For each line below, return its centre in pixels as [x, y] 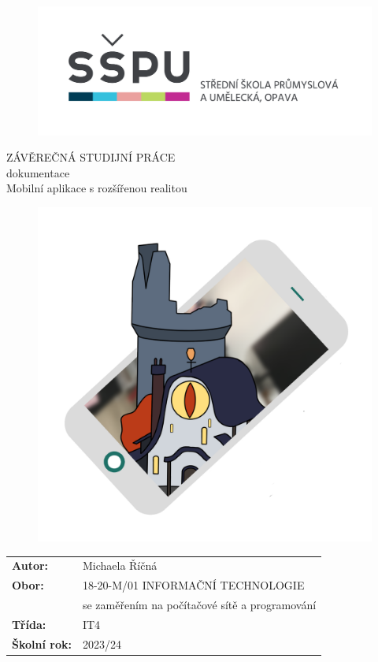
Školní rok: [42, 643]
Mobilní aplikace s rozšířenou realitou [97, 188]
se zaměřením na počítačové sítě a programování [199, 604]
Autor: [30, 565]
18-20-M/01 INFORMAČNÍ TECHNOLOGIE [193, 585]
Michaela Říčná [120, 565]
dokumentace [38, 172]
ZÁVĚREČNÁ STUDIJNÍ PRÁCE [91, 157]
